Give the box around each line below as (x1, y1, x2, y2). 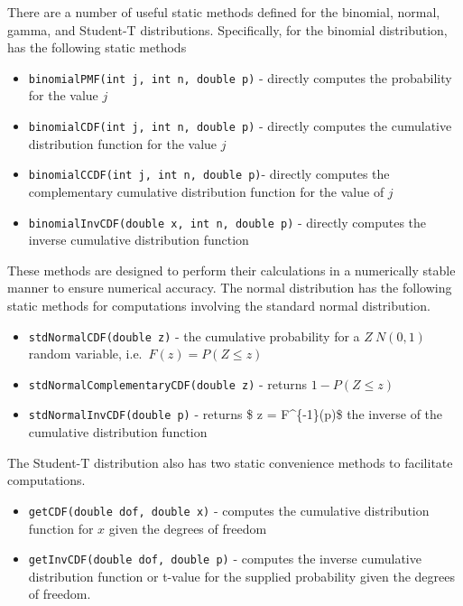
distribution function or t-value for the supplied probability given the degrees (28, 566, 456, 585)
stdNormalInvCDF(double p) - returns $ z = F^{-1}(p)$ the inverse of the (28, 405, 443, 424)
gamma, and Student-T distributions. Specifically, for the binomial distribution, (7, 20, 448, 39)
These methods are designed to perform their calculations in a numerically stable (7, 260, 456, 279)
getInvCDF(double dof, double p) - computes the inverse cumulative (28, 549, 421, 568)
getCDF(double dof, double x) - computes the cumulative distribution (28, 500, 430, 519)
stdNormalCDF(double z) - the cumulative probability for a (28, 326, 360, 345)
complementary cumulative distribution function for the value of (28, 182, 384, 200)
